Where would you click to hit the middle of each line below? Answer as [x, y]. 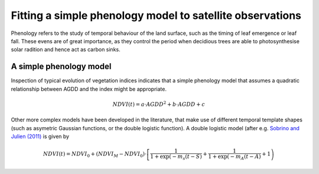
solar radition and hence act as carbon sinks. [66, 50]
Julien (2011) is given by [40, 136]
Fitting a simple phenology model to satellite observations [156, 15]
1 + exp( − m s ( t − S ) [176, 157]
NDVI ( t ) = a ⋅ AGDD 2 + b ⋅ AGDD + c [159, 104]
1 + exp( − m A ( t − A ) [234, 157]
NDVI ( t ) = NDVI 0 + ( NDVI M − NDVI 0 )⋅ [95, 155]
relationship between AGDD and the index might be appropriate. [89, 89]
